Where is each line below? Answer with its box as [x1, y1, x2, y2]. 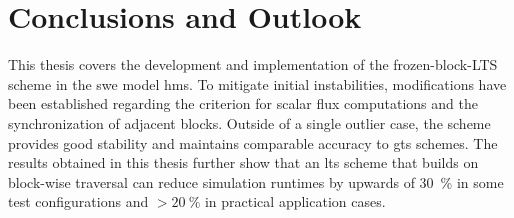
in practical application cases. [204, 191, 386, 212]
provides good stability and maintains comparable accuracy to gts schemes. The [8, 132, 498, 153]
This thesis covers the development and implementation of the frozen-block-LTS [8, 54, 498, 75]
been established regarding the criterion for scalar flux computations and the [8, 93, 478, 114]
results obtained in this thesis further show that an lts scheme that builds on [8, 152, 479, 173]
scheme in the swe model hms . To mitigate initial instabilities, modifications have [8, 73, 507, 94]
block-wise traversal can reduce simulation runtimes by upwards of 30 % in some [8, 171, 504, 192]
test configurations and [8, 191, 149, 212]
